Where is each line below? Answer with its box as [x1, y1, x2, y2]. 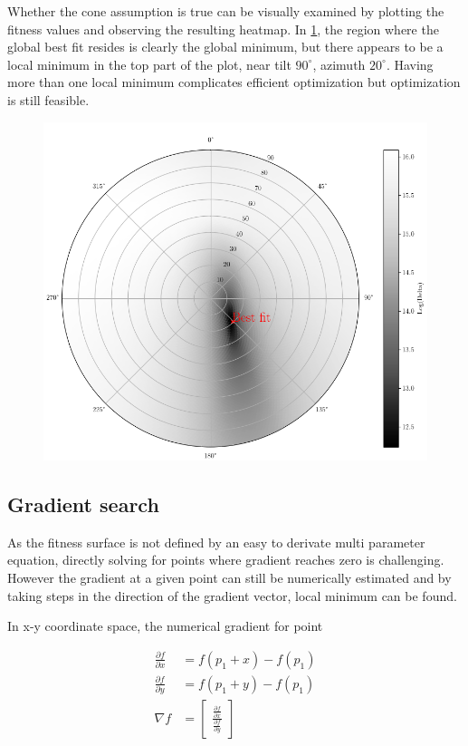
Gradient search [7, 489, 159, 518]
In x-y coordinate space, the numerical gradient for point [7, 616, 323, 635]
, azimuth [312, 54, 366, 73]
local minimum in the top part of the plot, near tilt [7, 54, 291, 73]
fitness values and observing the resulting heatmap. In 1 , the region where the [7, 19, 439, 38]
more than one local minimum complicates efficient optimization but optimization [7, 73, 461, 92]
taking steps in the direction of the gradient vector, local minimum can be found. [7, 586, 457, 605]
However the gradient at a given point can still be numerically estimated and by [7, 567, 452, 586]
